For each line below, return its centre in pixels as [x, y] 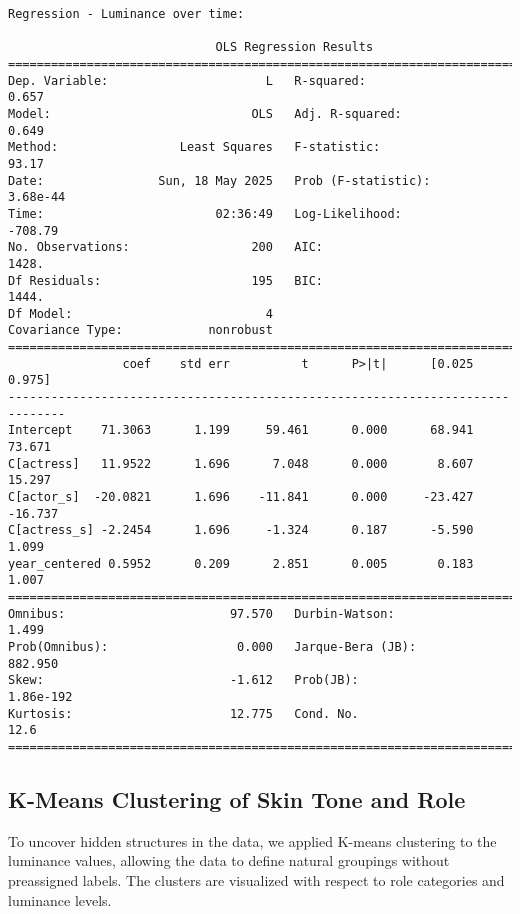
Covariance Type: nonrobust [140, 330]
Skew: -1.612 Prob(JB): [183, 680]
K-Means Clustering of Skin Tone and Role [237, 798]
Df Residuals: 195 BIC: [165, 280]
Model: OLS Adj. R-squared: [205, 113]
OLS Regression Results [294, 47]
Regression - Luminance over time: [126, 14]
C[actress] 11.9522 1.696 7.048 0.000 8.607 [241, 463]
